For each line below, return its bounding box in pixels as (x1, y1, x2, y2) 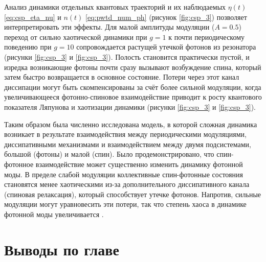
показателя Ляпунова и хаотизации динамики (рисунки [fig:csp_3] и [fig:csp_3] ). (4, 101, 256, 112)
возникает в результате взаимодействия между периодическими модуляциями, (4, 129, 247, 139)
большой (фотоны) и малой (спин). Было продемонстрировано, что (4, 149, 214, 159)
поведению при (4, 41, 52, 52)
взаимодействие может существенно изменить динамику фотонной (35, 158, 243, 169)
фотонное (4, 158, 34, 169)
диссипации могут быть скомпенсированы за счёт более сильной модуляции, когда (4, 81, 261, 92)
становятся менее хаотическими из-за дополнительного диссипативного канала (4, 179, 250, 189)
